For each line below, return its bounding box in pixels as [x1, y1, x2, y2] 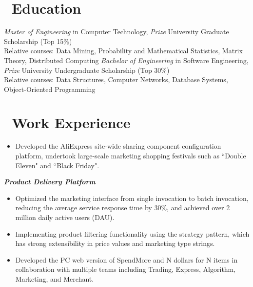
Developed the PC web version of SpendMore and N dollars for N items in [15, 254, 238, 265]
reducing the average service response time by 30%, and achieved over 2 [15, 202, 230, 213]
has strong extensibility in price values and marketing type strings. [15, 238, 215, 248]
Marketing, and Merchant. [15, 273, 94, 284]
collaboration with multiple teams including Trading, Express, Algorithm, [15, 264, 236, 274]
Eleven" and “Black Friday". [15, 160, 99, 170]
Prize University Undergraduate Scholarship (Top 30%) [4, 65, 170, 75]
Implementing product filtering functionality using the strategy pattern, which [15, 228, 250, 239]
